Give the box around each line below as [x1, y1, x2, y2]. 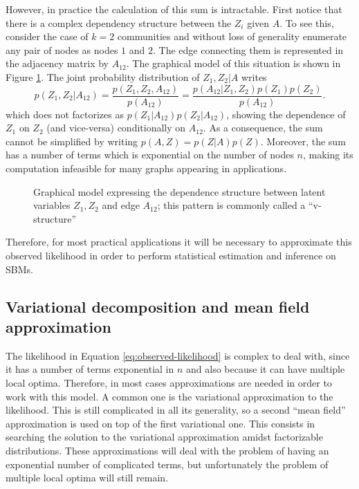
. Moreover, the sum [260, 133, 346, 148]
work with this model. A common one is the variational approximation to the [6, 389, 333, 403]
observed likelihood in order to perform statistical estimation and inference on [6, 248, 336, 262]
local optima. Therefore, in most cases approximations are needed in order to [6, 375, 332, 389]
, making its [303, 147, 353, 162]
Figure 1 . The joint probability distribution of [6, 69, 200, 84]
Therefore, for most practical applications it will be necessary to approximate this [6, 234, 352, 249]
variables [33, 198, 71, 212]
